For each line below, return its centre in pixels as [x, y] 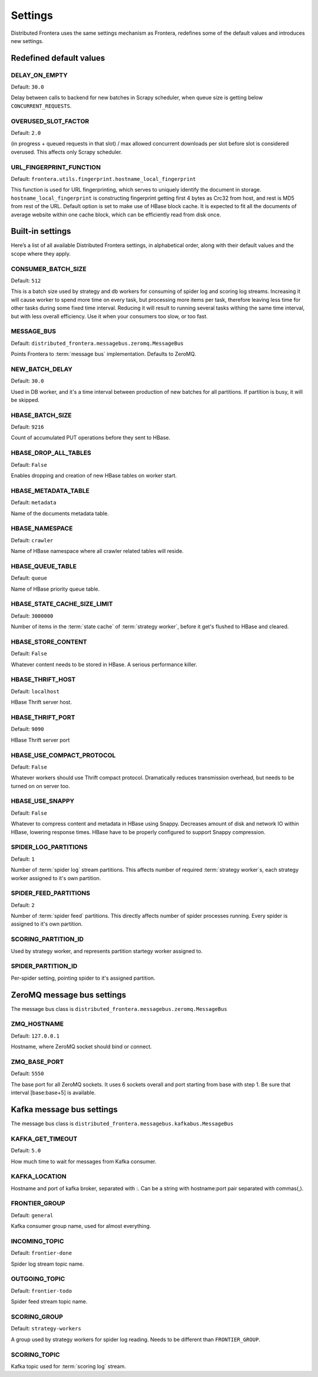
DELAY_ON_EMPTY [39, 75]
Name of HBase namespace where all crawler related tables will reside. [97, 551]
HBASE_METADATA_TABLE [50, 490]
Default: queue [29, 578]
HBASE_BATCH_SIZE [41, 415]
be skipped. [25, 400]
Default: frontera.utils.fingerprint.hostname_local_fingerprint [104, 179]
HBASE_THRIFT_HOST [43, 680]
